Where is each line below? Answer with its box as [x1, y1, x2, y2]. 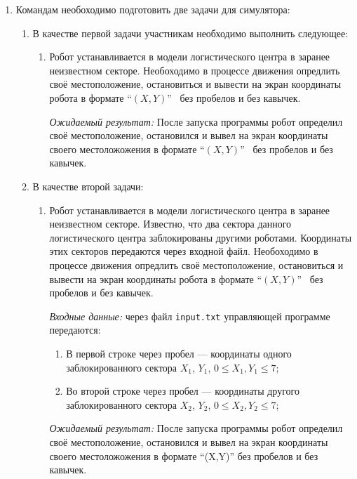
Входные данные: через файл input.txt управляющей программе [49, 308, 330, 323]
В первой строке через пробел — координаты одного [66, 346, 292, 360]
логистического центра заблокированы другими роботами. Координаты [49, 230, 352, 244]
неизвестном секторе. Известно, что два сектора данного [49, 216, 292, 231]
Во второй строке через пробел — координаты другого [66, 383, 299, 398]
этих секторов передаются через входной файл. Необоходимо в [49, 244, 318, 258]
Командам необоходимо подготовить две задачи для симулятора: [15, 2, 290, 16]
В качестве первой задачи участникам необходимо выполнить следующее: [32, 25, 349, 40]
